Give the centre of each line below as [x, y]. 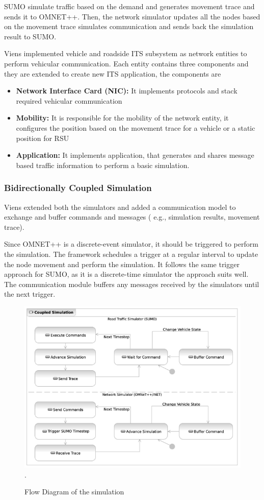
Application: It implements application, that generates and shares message [135, 155]
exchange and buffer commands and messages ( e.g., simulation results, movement [132, 217]
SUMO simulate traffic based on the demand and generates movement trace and [129, 6]
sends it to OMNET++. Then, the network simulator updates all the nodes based [132, 16]
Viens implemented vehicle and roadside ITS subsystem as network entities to [126, 53]
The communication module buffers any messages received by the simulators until [132, 284]
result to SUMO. [30, 36]
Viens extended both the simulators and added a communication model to [120, 207]
